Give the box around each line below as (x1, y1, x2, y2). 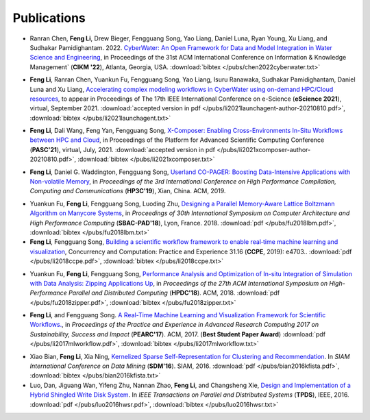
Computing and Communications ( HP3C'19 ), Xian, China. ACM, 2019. (29, 187, 226, 195)
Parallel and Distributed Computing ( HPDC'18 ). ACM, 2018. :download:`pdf (69, 288, 280, 297)
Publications (12, 10, 86, 25)
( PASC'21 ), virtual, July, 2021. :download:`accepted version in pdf (29, 145, 216, 153)
